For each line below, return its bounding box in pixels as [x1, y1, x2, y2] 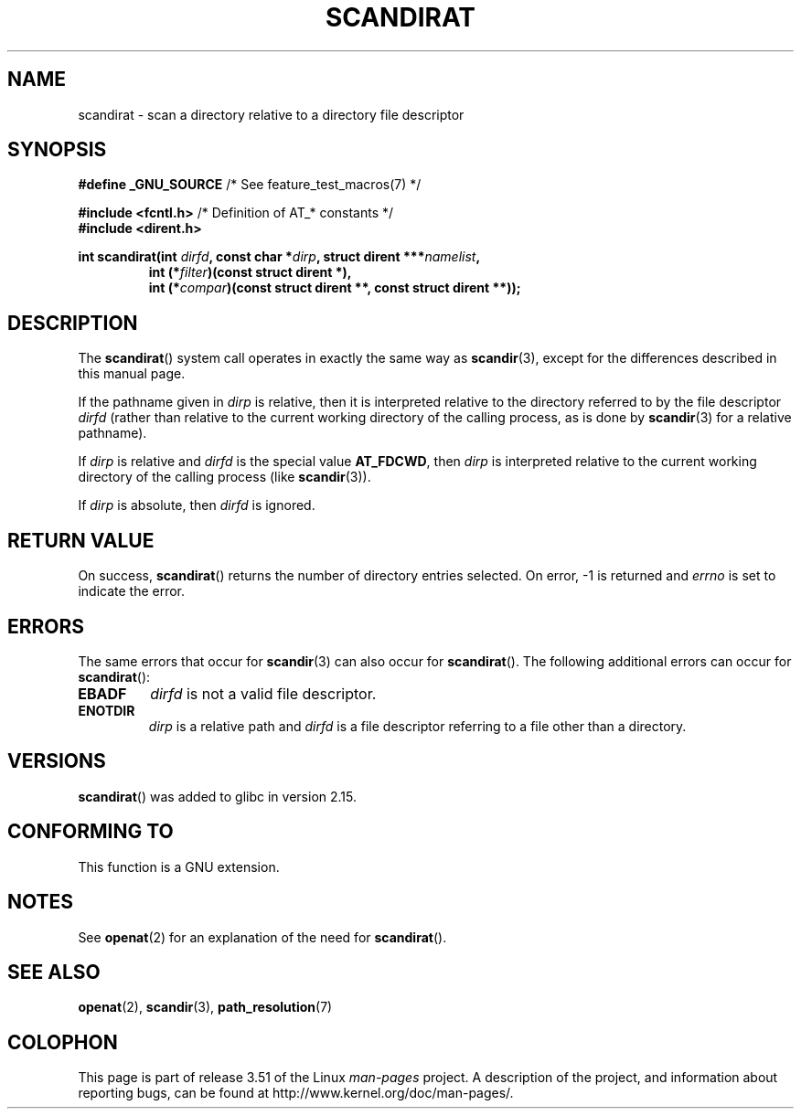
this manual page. [78, 366, 186, 382]
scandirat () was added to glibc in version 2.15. [78, 788, 357, 804]
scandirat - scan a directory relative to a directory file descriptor [78, 106, 465, 122]
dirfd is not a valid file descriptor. [150, 684, 377, 703]
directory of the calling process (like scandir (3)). [78, 469, 371, 485]
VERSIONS [7, 749, 106, 773]
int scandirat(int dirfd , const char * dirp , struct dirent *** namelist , [78, 249, 481, 265]
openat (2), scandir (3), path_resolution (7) [78, 999, 333, 1015]
